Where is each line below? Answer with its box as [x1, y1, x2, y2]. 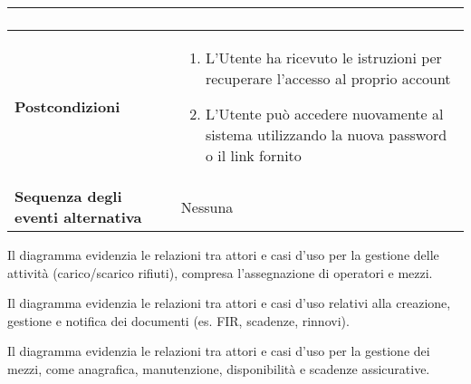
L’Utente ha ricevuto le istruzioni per [205, 47, 442, 68]
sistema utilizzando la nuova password [205, 124, 447, 145]
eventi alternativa [14, 206, 142, 227]
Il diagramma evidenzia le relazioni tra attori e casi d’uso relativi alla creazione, [7, 293, 451, 312]
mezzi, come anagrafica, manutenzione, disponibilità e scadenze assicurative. [7, 359, 430, 378]
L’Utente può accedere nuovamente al [205, 103, 444, 124]
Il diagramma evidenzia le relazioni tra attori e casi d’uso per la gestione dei [7, 341, 430, 360]
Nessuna [180, 196, 234, 217]
